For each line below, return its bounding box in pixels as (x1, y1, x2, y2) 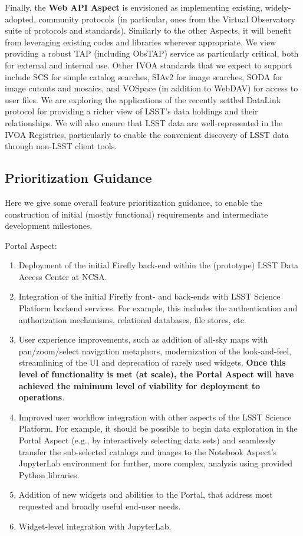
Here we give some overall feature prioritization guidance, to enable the (5, 196, 262, 208)
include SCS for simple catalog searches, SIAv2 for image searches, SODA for (5, 70, 283, 83)
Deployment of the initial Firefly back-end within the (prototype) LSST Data (18, 259, 298, 271)
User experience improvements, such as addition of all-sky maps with (18, 333, 268, 346)
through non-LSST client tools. (5, 140, 117, 152)
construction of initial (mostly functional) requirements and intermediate (5, 208, 268, 220)
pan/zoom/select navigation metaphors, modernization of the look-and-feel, (18, 344, 292, 357)
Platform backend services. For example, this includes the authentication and (18, 302, 298, 314)
